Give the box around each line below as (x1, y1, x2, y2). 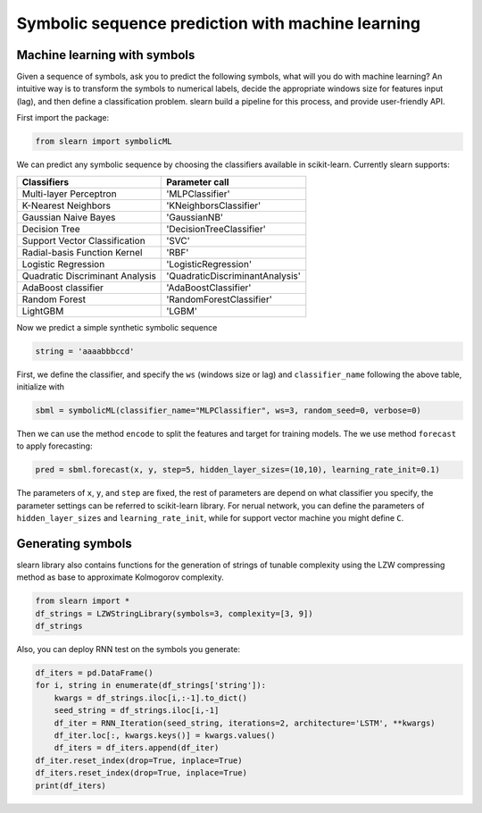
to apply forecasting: (16, 440, 93, 451)
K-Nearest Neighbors (21, 199, 112, 212)
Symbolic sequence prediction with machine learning (16, 13, 421, 33)
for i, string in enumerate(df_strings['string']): (35, 680, 267, 691)
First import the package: (16, 113, 110, 123)
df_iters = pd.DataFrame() (35, 668, 154, 678)
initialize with (16, 381, 64, 392)
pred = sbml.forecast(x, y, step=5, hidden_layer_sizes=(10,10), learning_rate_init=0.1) (35, 465, 441, 475)
